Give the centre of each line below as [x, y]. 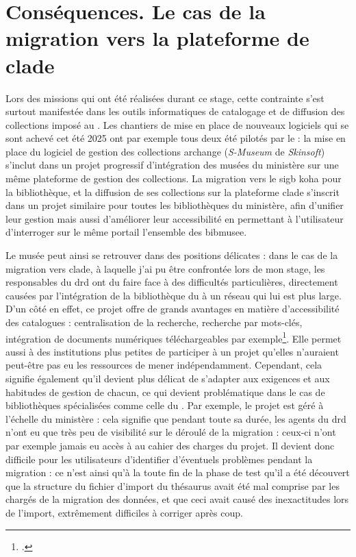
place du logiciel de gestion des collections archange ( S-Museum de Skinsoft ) [165, 151]
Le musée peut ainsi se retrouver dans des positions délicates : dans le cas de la [172, 255]
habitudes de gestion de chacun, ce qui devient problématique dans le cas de [165, 392]
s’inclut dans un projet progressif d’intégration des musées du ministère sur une [172, 165]
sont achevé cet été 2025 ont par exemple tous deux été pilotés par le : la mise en [176, 138]
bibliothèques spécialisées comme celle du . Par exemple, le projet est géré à [165, 405]
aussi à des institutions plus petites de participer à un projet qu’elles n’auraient [172, 351]
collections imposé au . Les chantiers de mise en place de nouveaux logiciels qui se [177, 124]
